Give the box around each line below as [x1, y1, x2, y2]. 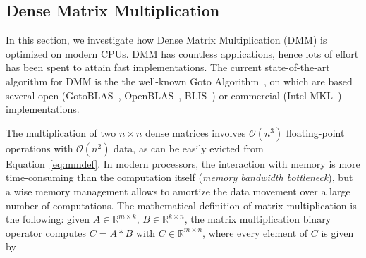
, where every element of [202, 225, 308, 240]
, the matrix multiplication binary [184, 211, 331, 226]
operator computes [6, 225, 87, 240]
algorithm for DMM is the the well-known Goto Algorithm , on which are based [6, 73, 353, 88]
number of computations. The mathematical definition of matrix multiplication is [6, 197, 357, 212]
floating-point [286, 125, 345, 140]
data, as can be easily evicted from [114, 140, 264, 155]
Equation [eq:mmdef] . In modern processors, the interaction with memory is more [6, 156, 360, 171]
